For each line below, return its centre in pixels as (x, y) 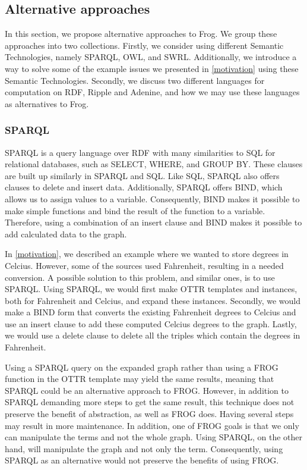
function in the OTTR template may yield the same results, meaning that (140, 379)
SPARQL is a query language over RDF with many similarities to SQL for (140, 152)
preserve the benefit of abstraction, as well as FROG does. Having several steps (149, 414)
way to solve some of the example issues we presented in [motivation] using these (152, 68)
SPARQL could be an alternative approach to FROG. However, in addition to (147, 390)
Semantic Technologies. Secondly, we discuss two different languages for (135, 80)
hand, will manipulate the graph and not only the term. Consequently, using (144, 448)
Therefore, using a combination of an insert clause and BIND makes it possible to (153, 222)
